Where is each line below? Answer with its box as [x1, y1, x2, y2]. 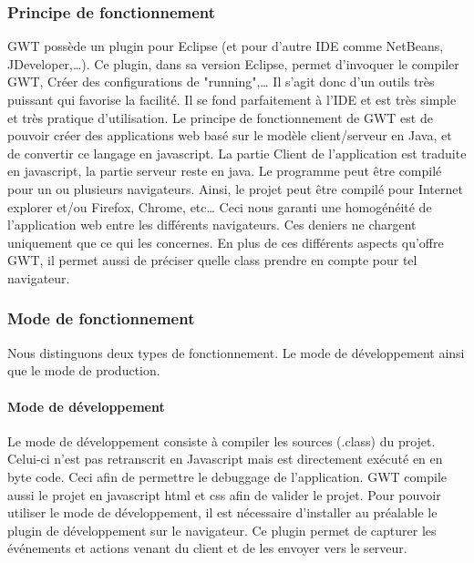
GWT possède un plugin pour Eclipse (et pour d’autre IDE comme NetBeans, [7, 36, 444, 56]
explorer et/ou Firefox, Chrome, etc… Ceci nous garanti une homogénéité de [7, 197, 432, 216]
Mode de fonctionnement [7, 307, 195, 330]
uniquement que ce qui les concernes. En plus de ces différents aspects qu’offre [7, 232, 444, 251]
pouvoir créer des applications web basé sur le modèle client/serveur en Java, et [7, 126, 452, 145]
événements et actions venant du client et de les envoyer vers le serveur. [7, 538, 407, 558]
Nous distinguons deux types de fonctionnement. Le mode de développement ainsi [7, 343, 465, 362]
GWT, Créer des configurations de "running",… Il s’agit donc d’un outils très [7, 72, 435, 91]
